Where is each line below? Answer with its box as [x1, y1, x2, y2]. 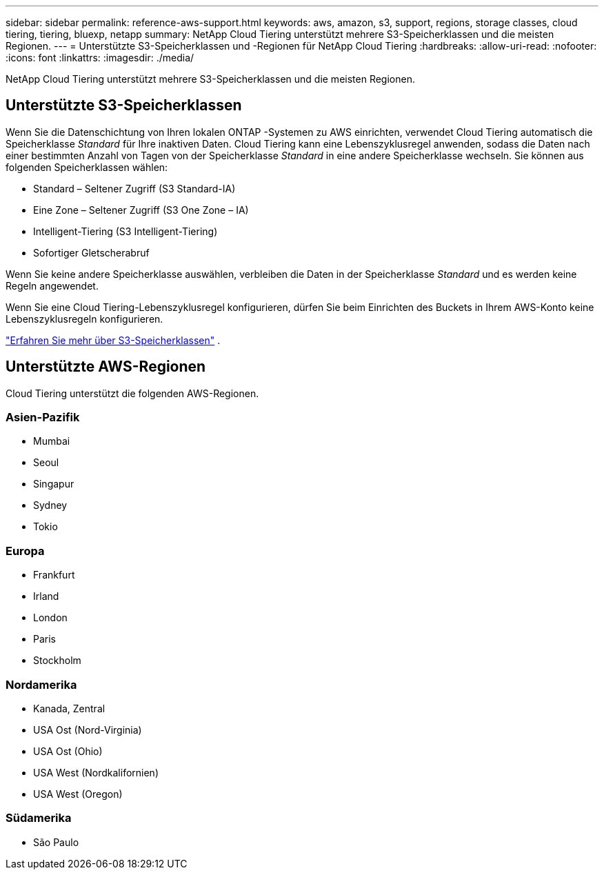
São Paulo [33, 836, 79, 848]
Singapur [33, 478, 74, 490]
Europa [6, 543, 45, 558]
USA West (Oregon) [33, 787, 123, 800]
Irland [33, 590, 59, 603]
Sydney [33, 499, 68, 512]
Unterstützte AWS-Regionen [6, 358, 206, 376]
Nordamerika [6, 677, 77, 692]
